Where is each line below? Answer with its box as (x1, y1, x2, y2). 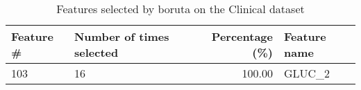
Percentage (211, 28, 273, 44)
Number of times (74, 28, 169, 44)
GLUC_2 (283, 65, 330, 81)
